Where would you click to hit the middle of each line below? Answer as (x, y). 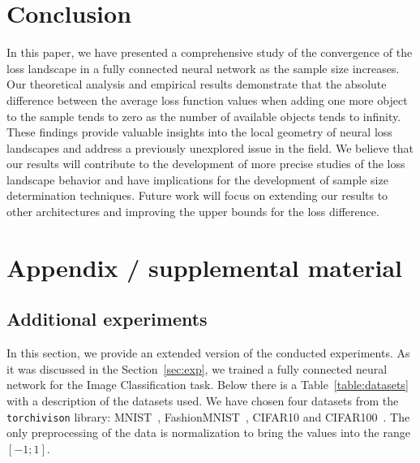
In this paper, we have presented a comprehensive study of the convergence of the (210, 52)
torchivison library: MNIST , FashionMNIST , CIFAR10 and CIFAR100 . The (208, 416)
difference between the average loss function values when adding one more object (207, 100)
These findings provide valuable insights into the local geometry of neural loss (199, 132)
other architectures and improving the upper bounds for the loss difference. (193, 212)
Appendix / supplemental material (205, 267)
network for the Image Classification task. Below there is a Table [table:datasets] (208, 385)
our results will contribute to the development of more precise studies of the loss (206, 164)
